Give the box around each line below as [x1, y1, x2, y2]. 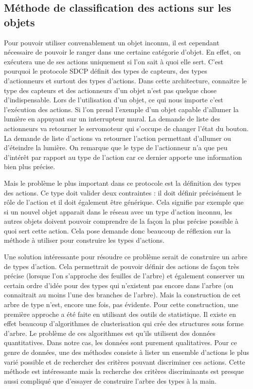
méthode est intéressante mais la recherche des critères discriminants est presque [4, 366, 244, 376]
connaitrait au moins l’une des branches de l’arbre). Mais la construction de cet [4, 290, 241, 300]
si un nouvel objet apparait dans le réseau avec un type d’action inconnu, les [4, 206, 233, 216]
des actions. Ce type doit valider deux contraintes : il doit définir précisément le [4, 187, 242, 197]
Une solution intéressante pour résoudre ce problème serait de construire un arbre [4, 252, 248, 262]
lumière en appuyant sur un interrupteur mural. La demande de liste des [4, 114, 220, 124]
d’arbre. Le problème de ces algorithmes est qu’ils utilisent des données [4, 328, 216, 338]
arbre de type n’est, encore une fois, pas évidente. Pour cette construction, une [4, 299, 238, 310]
